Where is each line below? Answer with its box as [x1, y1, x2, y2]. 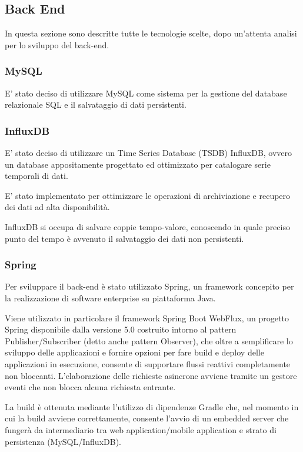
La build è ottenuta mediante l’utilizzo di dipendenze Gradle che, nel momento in [5, 400, 299, 413]
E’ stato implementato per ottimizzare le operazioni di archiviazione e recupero [5, 189, 291, 201]
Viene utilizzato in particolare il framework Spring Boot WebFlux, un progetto [5, 311, 289, 324]
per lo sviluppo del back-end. [5, 38, 109, 51]
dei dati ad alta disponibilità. [5, 201, 110, 213]
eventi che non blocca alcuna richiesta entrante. [5, 381, 176, 393]
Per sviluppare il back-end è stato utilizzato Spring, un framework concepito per [5, 280, 294, 293]
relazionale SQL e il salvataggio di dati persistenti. [5, 98, 187, 111]
